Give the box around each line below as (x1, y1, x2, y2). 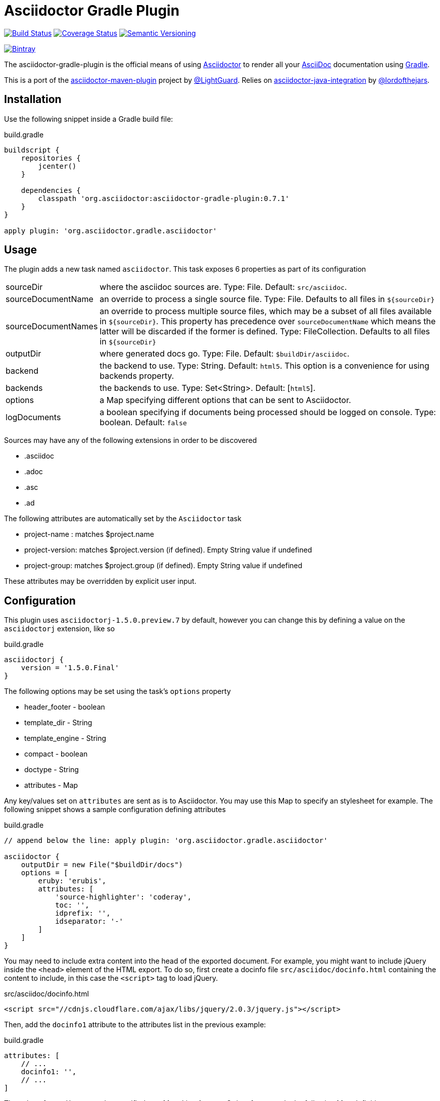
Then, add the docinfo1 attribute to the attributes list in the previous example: (4, 1020, 266, 1029)
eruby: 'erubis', (38, 877, 107, 885)
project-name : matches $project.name (24, 530, 154, 539)
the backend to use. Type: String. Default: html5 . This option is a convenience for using (100, 361, 429, 371)
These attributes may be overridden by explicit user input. (4, 577, 197, 586)
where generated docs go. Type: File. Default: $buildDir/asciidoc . (100, 348, 350, 359)
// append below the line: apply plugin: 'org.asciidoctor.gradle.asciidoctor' (4, 836, 328, 845)
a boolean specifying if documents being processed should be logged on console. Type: (100, 407, 436, 418)
